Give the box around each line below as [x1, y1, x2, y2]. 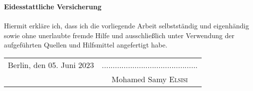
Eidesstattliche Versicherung [4, 1, 102, 11]
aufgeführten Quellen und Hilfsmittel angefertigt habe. [4, 40, 167, 50]
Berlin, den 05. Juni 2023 [8, 59, 94, 70]
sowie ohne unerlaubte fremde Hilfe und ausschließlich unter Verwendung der [4, 30, 235, 40]
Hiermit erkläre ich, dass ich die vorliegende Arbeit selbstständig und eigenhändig [4, 21, 249, 31]
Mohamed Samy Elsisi [112, 73, 188, 85]
